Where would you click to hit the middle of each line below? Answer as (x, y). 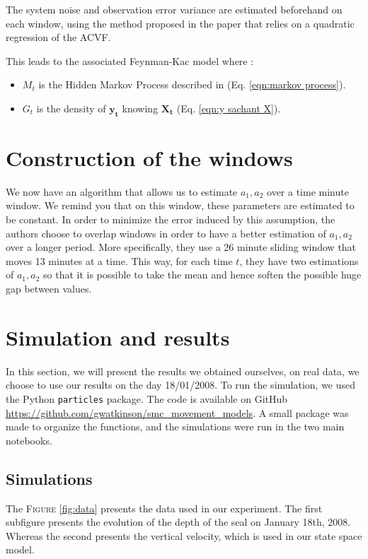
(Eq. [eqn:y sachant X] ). (229, 108)
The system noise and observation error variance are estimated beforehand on (174, 9)
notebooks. (29, 440)
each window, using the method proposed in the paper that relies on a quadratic (180, 23)
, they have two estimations (299, 260)
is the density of (71, 108)
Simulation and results (118, 337)
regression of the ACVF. (58, 37)
